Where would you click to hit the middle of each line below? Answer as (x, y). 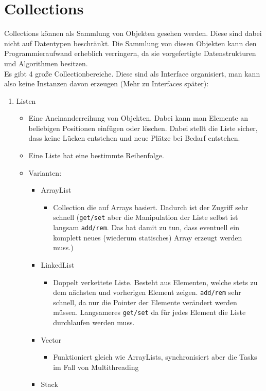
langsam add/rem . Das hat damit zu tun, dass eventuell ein (146, 227)
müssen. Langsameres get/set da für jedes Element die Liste (149, 312)
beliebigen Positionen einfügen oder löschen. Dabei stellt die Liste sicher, (143, 128)
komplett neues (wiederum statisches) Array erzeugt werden (148, 237)
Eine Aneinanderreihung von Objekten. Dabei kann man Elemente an (138, 118)
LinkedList (58, 264)
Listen (26, 100)
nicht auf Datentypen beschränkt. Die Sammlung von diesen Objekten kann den (130, 43)
